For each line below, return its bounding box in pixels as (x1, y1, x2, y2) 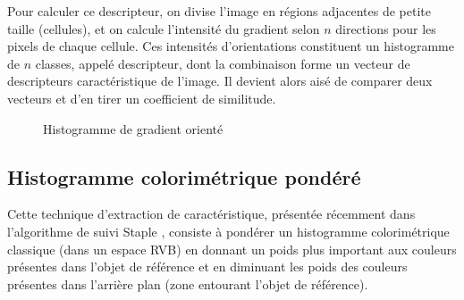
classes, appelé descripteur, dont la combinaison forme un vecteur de (35, 54, 410, 72)
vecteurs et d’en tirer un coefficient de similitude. (7, 88, 276, 107)
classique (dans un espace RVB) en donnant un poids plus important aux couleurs (7, 239, 457, 258)
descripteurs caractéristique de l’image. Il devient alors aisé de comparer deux (7, 71, 433, 90)
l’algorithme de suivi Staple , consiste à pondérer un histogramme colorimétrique (7, 221, 450, 240)
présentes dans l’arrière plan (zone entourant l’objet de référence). (7, 274, 368, 293)
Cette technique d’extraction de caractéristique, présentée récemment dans (7, 204, 416, 223)
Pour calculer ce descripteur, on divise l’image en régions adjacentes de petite (7, 2, 431, 20)
